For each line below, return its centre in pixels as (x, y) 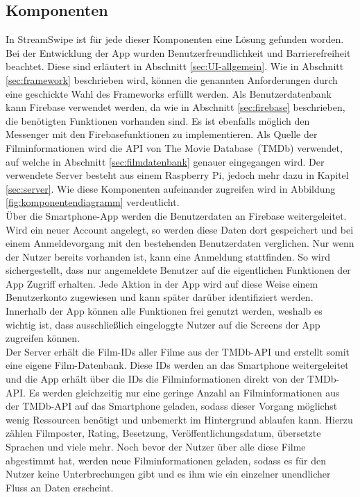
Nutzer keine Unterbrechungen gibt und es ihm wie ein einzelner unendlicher (168, 474)
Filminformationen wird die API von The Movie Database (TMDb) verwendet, (174, 147)
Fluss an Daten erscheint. (60, 487)
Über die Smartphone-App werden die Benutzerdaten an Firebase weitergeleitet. (176, 215)
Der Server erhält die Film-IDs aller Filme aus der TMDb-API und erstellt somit (178, 351)
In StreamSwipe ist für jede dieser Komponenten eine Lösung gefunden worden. (175, 39)
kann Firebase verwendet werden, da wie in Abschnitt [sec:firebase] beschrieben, (175, 107)
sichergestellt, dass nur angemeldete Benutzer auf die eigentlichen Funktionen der (178, 270)
